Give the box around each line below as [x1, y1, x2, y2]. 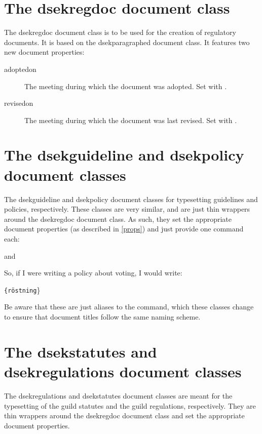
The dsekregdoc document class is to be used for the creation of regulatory [4, 27, 236, 37]
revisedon [4, 98, 33, 108]
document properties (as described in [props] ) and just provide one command [4, 223, 244, 234]
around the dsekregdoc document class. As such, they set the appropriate [4, 213, 232, 224]
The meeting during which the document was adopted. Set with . [24, 81, 227, 91]
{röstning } [4, 284, 41, 295]
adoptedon [4, 63, 36, 74]
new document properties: [4, 47, 85, 57]
